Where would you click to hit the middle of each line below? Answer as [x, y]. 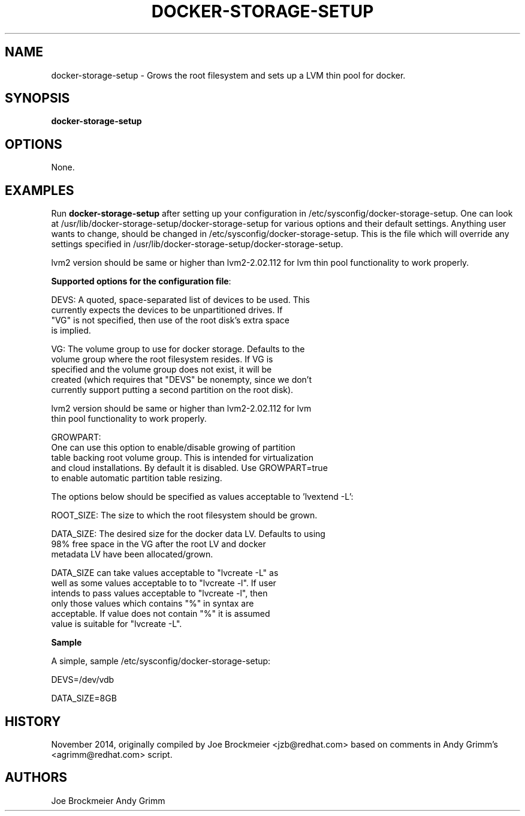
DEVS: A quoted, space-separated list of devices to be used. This [180, 300]
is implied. [71, 331]
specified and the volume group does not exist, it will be [162, 370]
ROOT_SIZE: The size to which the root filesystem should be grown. [184, 515]
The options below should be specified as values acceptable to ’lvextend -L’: [202, 497]
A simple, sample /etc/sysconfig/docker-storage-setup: [161, 661]
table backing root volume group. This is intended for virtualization [182, 458]
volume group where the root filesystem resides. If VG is [162, 359]
